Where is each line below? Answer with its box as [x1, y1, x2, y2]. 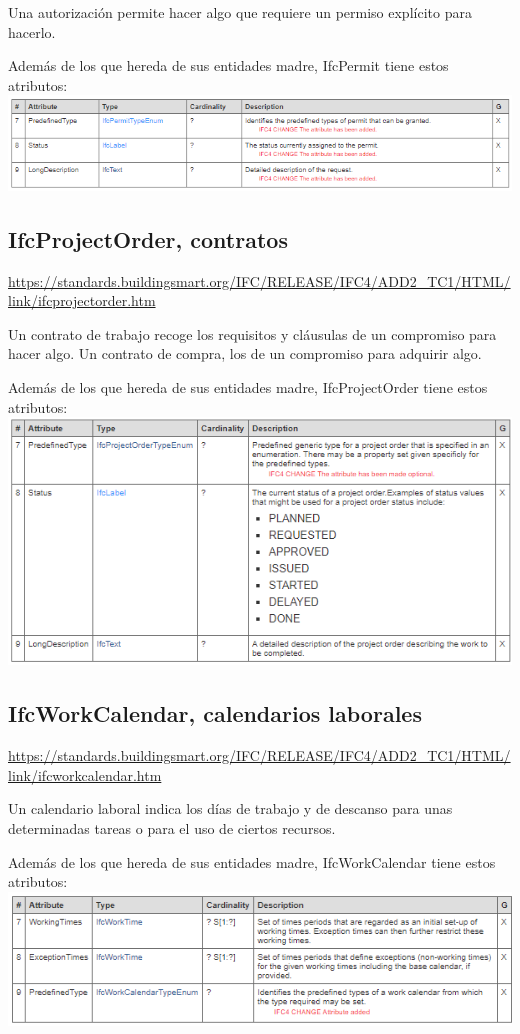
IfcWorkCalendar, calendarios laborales [8, 698, 422, 729]
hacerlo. [8, 21, 56, 42]
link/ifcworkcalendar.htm [8, 764, 162, 785]
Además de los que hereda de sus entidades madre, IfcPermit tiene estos [8, 55, 449, 76]
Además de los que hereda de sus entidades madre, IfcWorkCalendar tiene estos [8, 851, 496, 872]
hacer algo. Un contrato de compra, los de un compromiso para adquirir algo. [8, 343, 482, 364]
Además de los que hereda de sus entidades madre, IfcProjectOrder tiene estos [8, 377, 488, 398]
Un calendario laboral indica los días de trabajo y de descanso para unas [8, 798, 453, 819]
